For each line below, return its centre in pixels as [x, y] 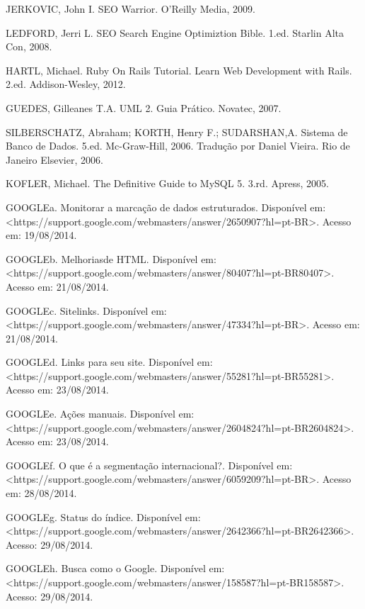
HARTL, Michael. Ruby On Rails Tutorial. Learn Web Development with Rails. [179, 70]
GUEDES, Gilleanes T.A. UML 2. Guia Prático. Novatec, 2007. [144, 107]
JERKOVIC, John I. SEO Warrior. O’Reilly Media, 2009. [131, 9]
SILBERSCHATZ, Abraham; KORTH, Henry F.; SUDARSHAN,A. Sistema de [177, 132]
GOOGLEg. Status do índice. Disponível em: [103, 516]
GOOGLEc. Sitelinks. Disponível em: [86, 310]
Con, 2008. [29, 46]
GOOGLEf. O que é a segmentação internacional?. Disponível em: [149, 465]
